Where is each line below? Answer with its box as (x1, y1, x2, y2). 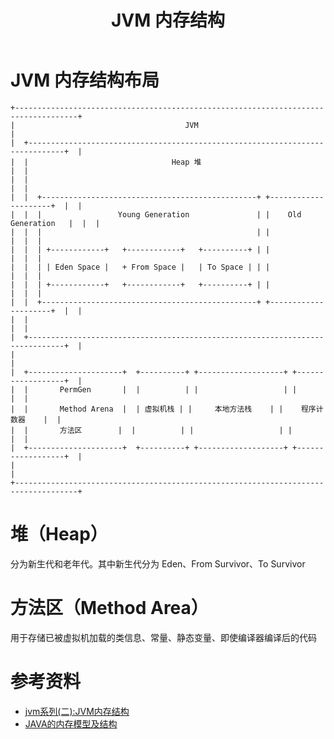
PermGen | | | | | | (59, 384, 298, 395)
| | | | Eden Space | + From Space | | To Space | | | (10, 262, 271, 272)
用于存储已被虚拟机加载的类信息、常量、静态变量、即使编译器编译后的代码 (10, 631, 317, 643)
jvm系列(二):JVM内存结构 (24, 705, 130, 717)
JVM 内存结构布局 (10, 69, 160, 92)
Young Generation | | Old (117, 209, 302, 220)
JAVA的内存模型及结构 (24, 717, 118, 730)
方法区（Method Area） (10, 597, 209, 620)
